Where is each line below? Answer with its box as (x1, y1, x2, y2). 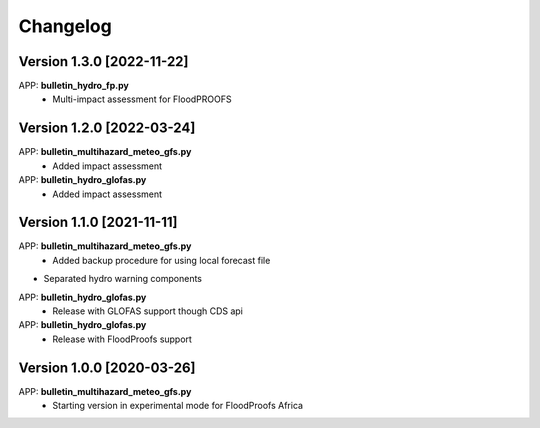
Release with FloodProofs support (52, 333, 192, 345)
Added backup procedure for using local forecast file (52, 254, 271, 266)
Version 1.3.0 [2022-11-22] (18, 53, 189, 70)
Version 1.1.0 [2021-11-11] (18, 214, 178, 231)
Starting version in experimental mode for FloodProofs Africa (52, 400, 304, 412)
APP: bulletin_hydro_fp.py (18, 80, 129, 92)
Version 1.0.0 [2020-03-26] (18, 359, 196, 376)
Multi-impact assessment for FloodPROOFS (52, 93, 232, 105)
